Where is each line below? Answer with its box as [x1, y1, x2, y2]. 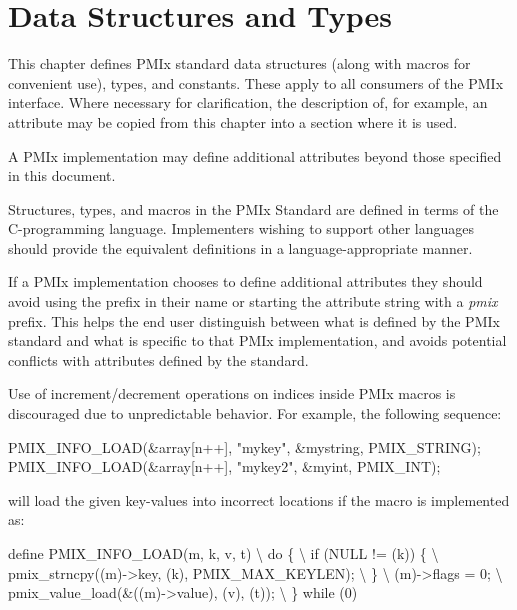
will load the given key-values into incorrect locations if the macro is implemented [8, 489, 510, 510]
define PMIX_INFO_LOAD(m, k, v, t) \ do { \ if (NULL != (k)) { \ [8, 543, 439, 563]
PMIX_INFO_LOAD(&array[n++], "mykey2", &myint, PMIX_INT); [8, 456, 441, 477]
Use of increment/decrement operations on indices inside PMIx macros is [8, 383, 456, 404]
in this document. [8, 165, 116, 186]
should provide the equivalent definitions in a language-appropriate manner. [8, 237, 473, 258]
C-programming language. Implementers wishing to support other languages [8, 218, 475, 239]
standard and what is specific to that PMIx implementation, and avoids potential [8, 330, 507, 351]
